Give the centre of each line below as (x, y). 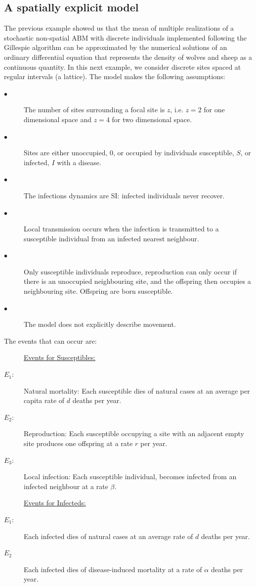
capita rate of (44, 400)
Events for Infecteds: (55, 503)
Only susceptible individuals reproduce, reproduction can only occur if (130, 271)
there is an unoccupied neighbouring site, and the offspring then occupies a (137, 281)
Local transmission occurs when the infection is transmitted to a (121, 229)
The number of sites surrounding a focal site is (94, 110)
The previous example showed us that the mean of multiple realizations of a (119, 28)
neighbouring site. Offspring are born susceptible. (98, 291)
